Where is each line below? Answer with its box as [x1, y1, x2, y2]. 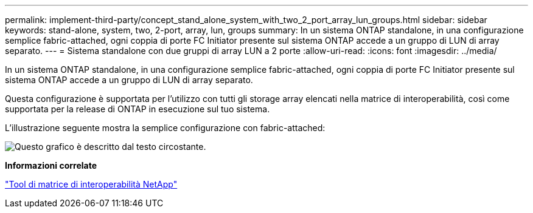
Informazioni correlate [5, 160, 97, 171]
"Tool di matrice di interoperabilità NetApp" [5, 179, 178, 189]
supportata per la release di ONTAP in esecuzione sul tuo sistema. [5, 104, 270, 114]
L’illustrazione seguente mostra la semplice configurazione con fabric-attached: [5, 123, 326, 133]
